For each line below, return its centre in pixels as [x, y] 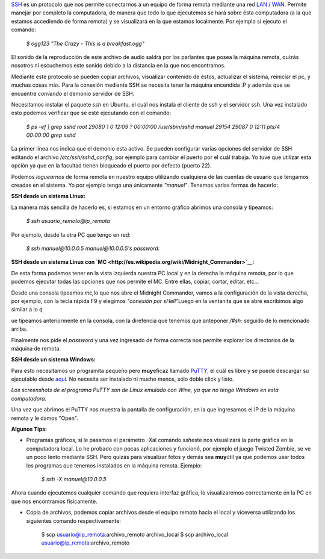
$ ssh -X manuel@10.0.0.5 [74, 479]
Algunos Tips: [29, 429]
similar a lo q [27, 310]
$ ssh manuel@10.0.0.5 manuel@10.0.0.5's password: [93, 248]
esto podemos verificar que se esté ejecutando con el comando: [91, 113]
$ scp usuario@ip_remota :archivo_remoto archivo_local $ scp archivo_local [135, 534]
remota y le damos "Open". [45, 418]
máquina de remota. [36, 348]
